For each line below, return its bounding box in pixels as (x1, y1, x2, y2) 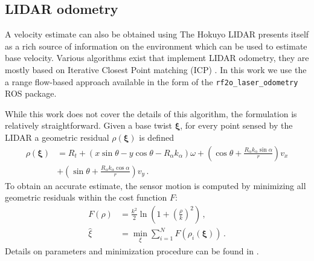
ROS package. (5, 87, 57, 100)
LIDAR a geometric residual (5, 131, 109, 144)
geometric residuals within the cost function (5, 191, 167, 204)
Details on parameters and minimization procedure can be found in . (5, 244, 259, 257)
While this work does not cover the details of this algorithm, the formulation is (5, 107, 297, 120)
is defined (139, 131, 174, 144)
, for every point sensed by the (180, 119, 293, 132)
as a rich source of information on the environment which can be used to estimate (5, 39, 307, 52)
